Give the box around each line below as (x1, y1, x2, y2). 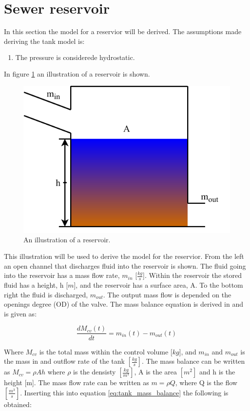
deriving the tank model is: (4, 36, 85, 46)
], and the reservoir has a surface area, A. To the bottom (74, 280, 243, 290)
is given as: (4, 308, 37, 318)
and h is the (199, 367, 235, 377)
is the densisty (73, 367, 116, 377)
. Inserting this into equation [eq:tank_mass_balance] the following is (20, 387, 229, 397)
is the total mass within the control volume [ (39, 346, 173, 356)
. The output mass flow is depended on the (103, 289, 231, 299)
